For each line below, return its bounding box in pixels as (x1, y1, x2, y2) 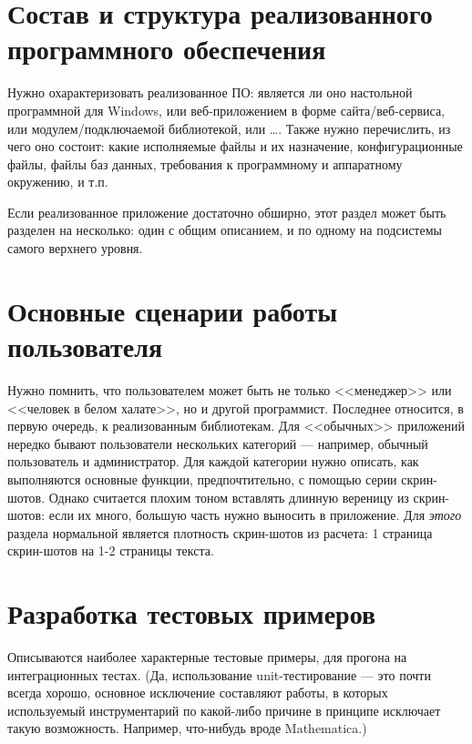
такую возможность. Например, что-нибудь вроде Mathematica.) (7, 719, 367, 738)
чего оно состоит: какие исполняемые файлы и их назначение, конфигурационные (7, 137, 463, 156)
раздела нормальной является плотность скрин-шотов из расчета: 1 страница (7, 523, 433, 542)
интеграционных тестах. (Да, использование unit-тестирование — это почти (7, 665, 431, 684)
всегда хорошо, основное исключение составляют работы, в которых (7, 683, 388, 702)
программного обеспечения (7, 30, 326, 67)
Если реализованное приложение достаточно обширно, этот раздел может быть (7, 202, 446, 221)
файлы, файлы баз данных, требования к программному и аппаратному (7, 154, 403, 173)
